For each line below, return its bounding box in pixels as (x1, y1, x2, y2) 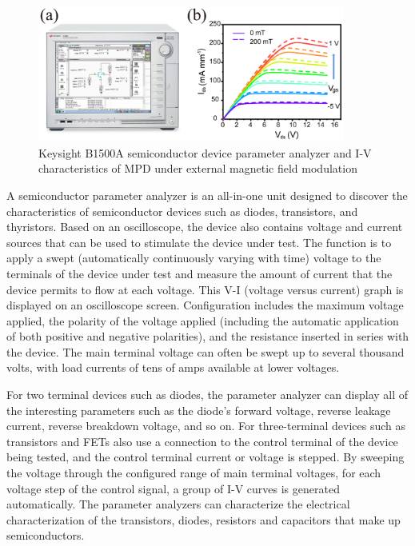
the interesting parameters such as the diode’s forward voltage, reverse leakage (6, 401, 391, 418)
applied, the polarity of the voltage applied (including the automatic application (6, 312, 399, 329)
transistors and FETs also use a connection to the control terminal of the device (6, 432, 398, 449)
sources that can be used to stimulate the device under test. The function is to (6, 233, 392, 250)
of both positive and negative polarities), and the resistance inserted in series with (6, 328, 409, 345)
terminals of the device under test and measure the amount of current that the (6, 265, 393, 281)
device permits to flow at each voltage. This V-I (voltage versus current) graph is (6, 281, 404, 297)
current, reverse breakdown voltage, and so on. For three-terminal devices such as (6, 417, 406, 434)
